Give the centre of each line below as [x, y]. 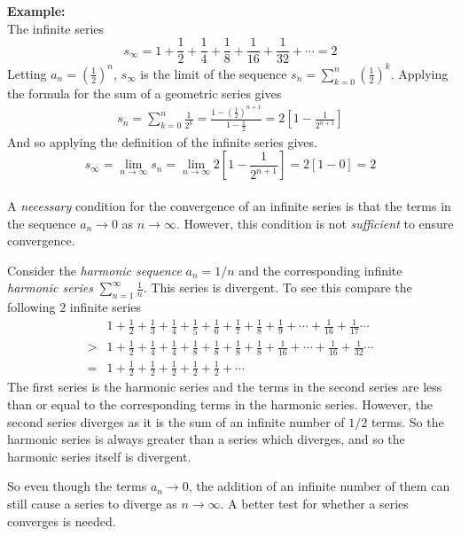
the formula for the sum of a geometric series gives [145, 93]
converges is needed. [62, 520]
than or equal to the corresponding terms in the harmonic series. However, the [220, 404]
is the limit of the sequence [214, 73]
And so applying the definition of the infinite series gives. [162, 141]
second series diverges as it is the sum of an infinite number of [176, 421]
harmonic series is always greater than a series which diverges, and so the [206, 439]
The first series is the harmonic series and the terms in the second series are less [225, 387]
